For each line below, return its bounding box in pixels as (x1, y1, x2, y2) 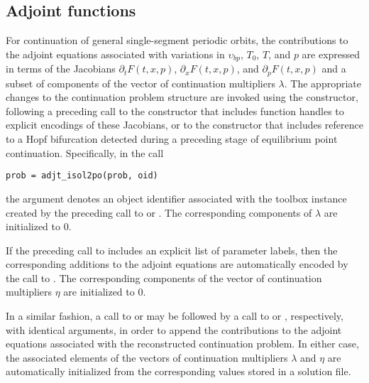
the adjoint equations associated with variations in (6, 46, 225, 61)
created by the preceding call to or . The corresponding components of (6, 205, 312, 220)
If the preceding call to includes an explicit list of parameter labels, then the (6, 242, 338, 257)
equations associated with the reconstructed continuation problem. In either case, (6, 336, 359, 351)
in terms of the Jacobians (6, 61, 116, 76)
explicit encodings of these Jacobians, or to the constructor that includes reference (6, 117, 363, 132)
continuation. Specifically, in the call (6, 145, 164, 160)
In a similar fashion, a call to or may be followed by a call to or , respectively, (6, 308, 343, 323)
